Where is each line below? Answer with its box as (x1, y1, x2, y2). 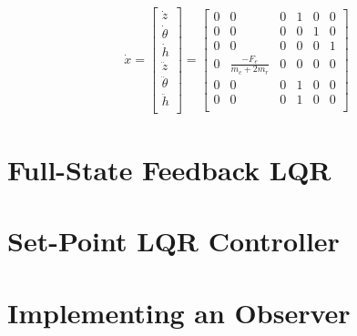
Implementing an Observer (7, 293, 351, 331)
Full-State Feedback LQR (7, 150, 331, 188)
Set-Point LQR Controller (7, 222, 340, 260)
